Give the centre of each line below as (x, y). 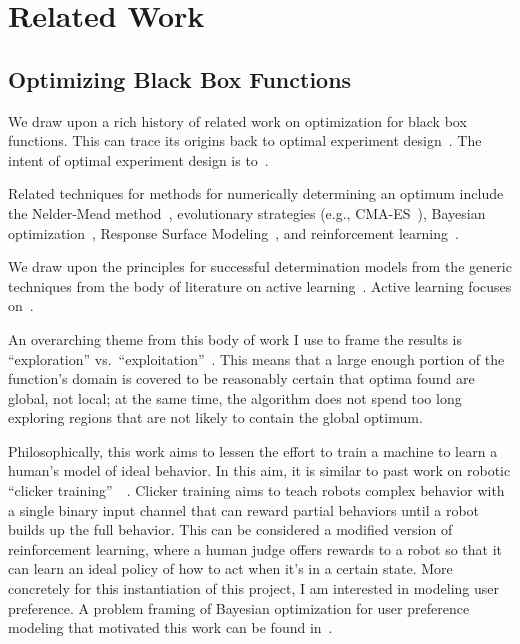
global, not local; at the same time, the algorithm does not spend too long (235, 397)
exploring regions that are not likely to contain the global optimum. (215, 417)
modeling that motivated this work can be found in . (170, 627)
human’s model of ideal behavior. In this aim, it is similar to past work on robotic (259, 470)
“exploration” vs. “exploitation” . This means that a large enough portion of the (256, 358)
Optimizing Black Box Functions (180, 78)
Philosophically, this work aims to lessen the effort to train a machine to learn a (253, 450)
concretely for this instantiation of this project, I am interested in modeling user (253, 588)
